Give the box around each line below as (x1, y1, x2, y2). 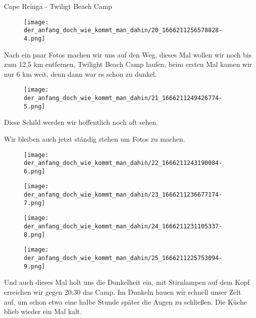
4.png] (24, 35, 45, 42)
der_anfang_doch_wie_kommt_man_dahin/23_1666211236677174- (24, 191, 222, 199)
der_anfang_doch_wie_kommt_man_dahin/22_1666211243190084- (24, 159, 222, 167)
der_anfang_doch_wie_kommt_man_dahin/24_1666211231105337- (24, 223, 222, 230)
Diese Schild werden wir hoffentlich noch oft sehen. (4, 117, 158, 127)
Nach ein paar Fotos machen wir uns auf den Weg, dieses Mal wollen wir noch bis (4, 49, 252, 59)
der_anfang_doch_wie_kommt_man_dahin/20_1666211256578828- (24, 27, 222, 34)
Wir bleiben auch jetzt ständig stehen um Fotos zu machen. (4, 133, 185, 144)
